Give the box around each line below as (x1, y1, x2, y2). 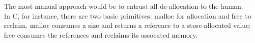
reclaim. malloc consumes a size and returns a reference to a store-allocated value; (4, 20, 251, 30)
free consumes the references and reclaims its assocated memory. (4, 29, 198, 40)
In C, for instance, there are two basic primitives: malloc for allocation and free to (4, 10, 251, 21)
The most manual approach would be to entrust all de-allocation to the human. (4, 1, 243, 11)
